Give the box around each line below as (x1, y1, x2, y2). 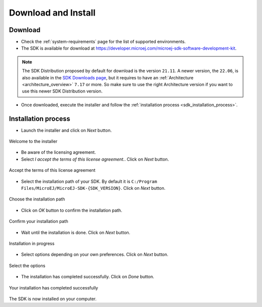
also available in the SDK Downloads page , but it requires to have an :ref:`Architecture (22, 74, 194, 80)
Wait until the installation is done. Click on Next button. (21, 229, 131, 235)
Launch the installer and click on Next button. (21, 127, 112, 133)
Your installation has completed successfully (9, 285, 98, 290)
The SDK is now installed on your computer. (9, 296, 97, 302)
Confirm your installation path (9, 218, 68, 224)
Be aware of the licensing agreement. (21, 149, 96, 155)
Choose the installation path (9, 196, 65, 202)
